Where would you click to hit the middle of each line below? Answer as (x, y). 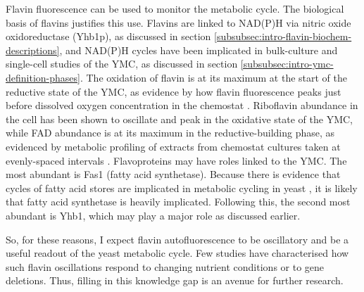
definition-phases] (43, 77)
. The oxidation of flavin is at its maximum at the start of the (213, 77)
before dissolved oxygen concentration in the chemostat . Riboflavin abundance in (182, 105)
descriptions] (33, 50)
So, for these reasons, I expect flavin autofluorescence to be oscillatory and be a (177, 239)
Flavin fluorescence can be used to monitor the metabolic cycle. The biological (175, 8)
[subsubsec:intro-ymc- (287, 64)
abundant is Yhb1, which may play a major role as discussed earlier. (153, 215)
